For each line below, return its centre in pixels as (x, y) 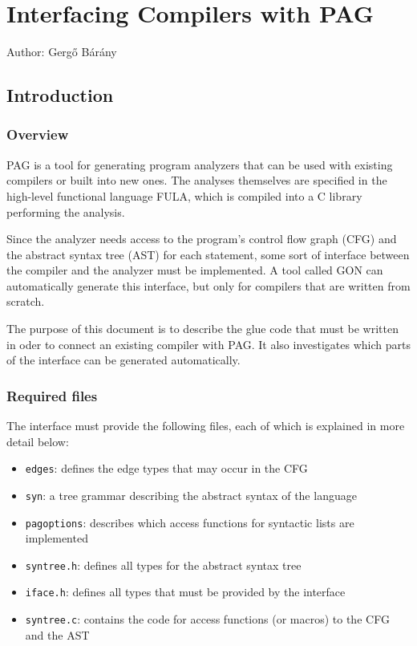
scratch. (26, 301)
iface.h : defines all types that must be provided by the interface (185, 592)
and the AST (57, 634)
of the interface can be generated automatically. (123, 360)
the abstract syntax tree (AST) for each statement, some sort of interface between (208, 254)
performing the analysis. (66, 211)
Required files (52, 395)
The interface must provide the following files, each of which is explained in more (206, 426)
